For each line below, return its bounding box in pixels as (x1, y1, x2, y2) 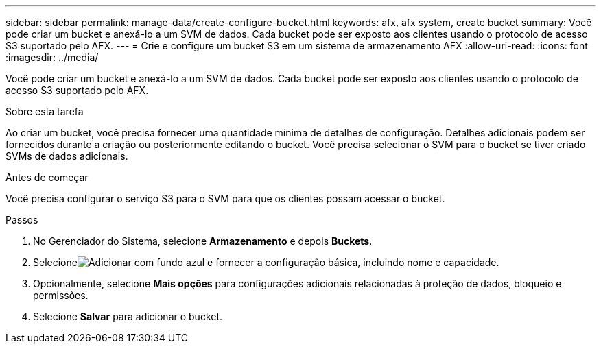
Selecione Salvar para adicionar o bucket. (33, 311, 223, 322)
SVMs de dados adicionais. (5, 150, 128, 162)
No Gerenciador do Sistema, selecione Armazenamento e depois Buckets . (33, 235, 373, 247)
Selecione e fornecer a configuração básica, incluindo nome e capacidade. (33, 256, 499, 268)
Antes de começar (5, 171, 89, 183)
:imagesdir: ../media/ (5, 51, 99, 63)
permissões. (33, 289, 89, 301)
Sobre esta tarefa (5, 106, 84, 117)
